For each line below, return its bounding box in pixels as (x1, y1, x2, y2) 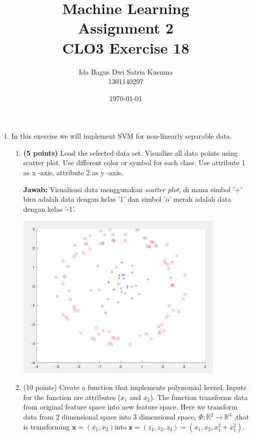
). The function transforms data (150, 391, 248, 402)
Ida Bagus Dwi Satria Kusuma (79, 66, 173, 77)
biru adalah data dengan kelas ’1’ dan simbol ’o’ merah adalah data (23, 194, 231, 204)
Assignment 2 (78, 18, 174, 38)
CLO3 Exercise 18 (62, 37, 189, 58)
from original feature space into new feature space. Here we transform (23, 401, 237, 412)
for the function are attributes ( (23, 391, 121, 402)
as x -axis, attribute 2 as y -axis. (23, 167, 123, 178)
